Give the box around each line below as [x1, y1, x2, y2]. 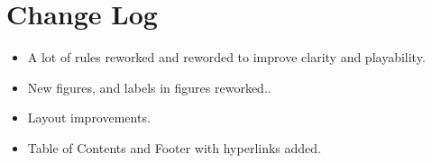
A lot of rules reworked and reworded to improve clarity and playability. [27, 48, 426, 67]
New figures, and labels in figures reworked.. [27, 77, 271, 96]
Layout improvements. [27, 108, 151, 127]
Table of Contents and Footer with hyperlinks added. [27, 138, 321, 157]
